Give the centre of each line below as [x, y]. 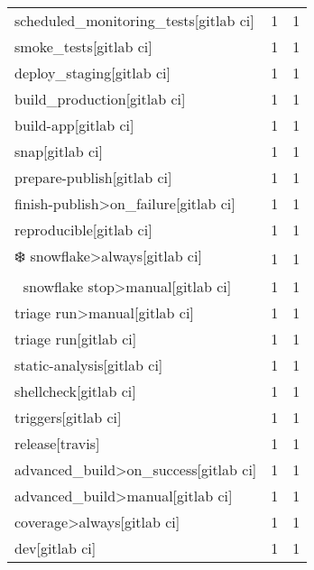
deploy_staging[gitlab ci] [93, 73]
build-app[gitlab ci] [74, 125]
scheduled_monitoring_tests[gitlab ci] [134, 20]
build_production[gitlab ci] [100, 99]
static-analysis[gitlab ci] [89, 365]
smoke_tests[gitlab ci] [83, 46]
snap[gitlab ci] [59, 151]
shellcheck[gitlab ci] [75, 391]
